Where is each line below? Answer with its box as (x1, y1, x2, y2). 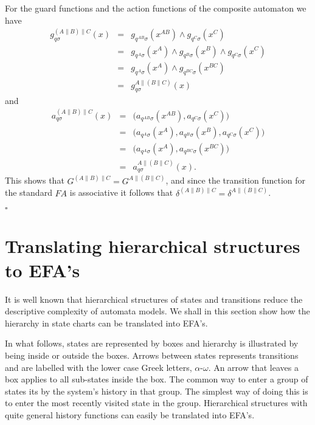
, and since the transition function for (165, 174, 306, 187)
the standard (5, 186, 52, 199)
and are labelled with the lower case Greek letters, (5, 361, 192, 373)
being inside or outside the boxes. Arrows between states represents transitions (5, 348, 299, 361)
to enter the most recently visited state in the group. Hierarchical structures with (5, 396, 308, 409)
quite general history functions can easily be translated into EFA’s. (5, 408, 255, 421)
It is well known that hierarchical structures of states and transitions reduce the (5, 292, 303, 305)
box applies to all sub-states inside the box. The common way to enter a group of (5, 373, 308, 385)
